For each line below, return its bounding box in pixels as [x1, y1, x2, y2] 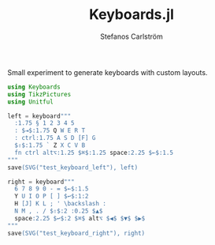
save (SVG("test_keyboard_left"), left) [7, 164, 139, 171]
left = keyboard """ [7, 112, 72, 120]
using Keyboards [7, 83, 61, 91]
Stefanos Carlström [100, 32, 163, 41]
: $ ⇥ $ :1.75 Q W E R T [14, 126, 86, 135]
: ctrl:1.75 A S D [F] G [14, 134, 96, 142]
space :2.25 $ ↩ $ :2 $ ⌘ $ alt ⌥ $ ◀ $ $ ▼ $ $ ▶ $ [14, 214, 146, 222]
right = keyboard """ [7, 178, 76, 186]
